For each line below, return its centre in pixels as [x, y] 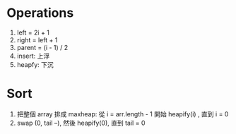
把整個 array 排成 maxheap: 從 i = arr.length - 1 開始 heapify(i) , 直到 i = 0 [123, 114]
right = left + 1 [37, 39]
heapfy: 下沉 [35, 64]
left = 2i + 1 [33, 32]
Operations [40, 13]
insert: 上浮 [33, 56]
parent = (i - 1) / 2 [42, 47]
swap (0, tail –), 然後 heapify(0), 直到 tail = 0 [81, 123]
